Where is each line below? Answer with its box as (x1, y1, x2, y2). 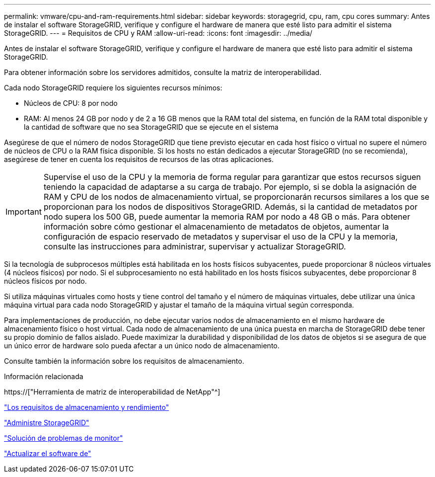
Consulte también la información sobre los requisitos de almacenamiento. (4, 357, 244, 365)
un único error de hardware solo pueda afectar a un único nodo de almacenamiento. (4, 341, 280, 350)
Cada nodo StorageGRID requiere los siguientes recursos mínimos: (4, 83, 222, 92)
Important (5, 207, 42, 217)
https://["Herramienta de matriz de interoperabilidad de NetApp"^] (4, 388, 220, 396)
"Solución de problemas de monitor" (4, 434, 123, 442)
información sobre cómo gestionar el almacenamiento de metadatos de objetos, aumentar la (43, 222, 389, 232)
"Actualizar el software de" (4, 449, 91, 458)
